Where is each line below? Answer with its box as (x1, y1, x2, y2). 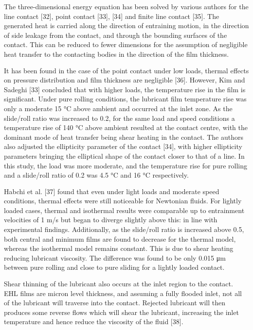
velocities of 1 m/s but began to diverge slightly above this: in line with (4, 214, 217, 225)
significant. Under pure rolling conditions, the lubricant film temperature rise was (4, 94, 247, 104)
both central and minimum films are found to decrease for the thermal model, (4, 233, 236, 244)
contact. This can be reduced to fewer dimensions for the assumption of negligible (4, 39, 248, 49)
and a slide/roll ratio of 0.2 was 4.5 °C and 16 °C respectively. (4, 170, 189, 180)
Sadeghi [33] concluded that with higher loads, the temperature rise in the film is (4, 84, 246, 94)
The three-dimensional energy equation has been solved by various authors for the (4, 1, 249, 11)
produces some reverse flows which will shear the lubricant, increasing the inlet (4, 307, 239, 317)
